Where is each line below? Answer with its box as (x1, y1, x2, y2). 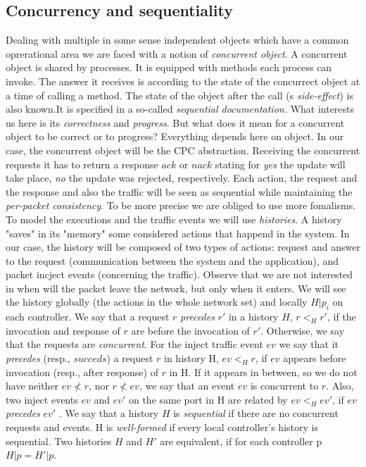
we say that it (279, 337, 339, 351)
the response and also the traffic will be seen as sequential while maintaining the (6, 184, 353, 199)
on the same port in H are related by (128, 392, 288, 406)
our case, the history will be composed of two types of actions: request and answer (6, 239, 360, 254)
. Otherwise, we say (260, 323, 345, 337)
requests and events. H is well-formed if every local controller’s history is (6, 420, 318, 435)
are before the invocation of (131, 323, 250, 337)
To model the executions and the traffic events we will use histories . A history (6, 211, 342, 226)
